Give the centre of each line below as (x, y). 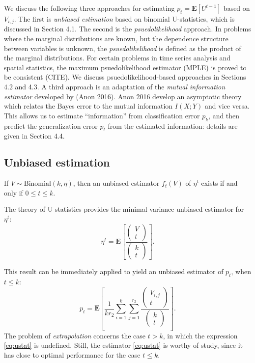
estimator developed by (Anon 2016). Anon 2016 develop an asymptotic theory (123, 96)
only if (14, 192)
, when (241, 271)
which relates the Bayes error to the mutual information (88, 106)
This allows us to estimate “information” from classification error (102, 115)
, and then (224, 115)
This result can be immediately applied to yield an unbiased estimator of (114, 271)
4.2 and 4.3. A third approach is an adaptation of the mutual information (115, 87)
